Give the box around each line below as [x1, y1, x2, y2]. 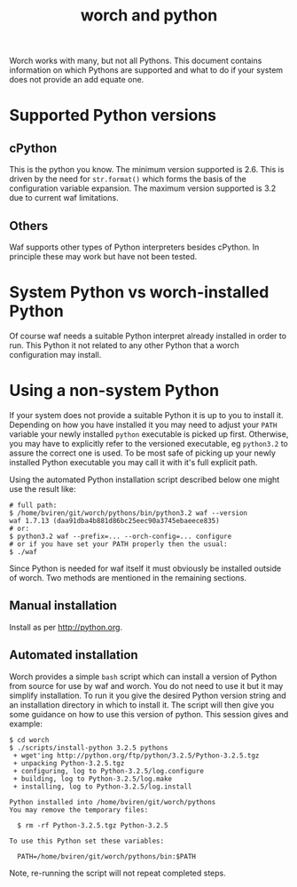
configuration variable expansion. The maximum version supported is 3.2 [9, 183, 277, 194]
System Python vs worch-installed [9, 282, 270, 303]
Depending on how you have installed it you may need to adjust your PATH [9, 419, 277, 430]
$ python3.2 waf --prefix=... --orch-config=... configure [9, 532, 232, 541]
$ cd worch [9, 735, 50, 744]
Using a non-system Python [9, 381, 220, 400]
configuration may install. [9, 349, 102, 360]
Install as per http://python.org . [9, 622, 122, 632]
